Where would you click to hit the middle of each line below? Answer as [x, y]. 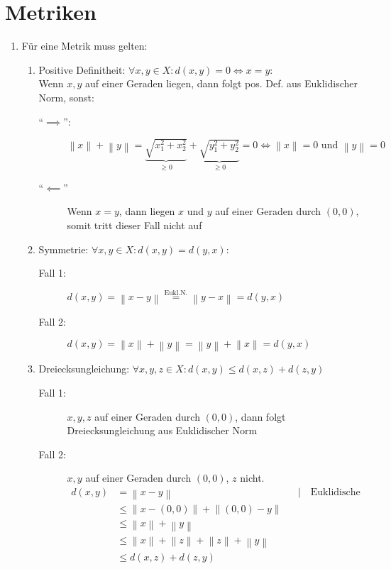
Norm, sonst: [66, 97]
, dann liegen [147, 211]
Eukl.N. [176, 293]
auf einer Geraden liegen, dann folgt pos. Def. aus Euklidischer [222, 83]
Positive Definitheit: [82, 69]
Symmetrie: [64, 249]
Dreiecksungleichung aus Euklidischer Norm [162, 430]
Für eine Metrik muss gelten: [84, 46]
